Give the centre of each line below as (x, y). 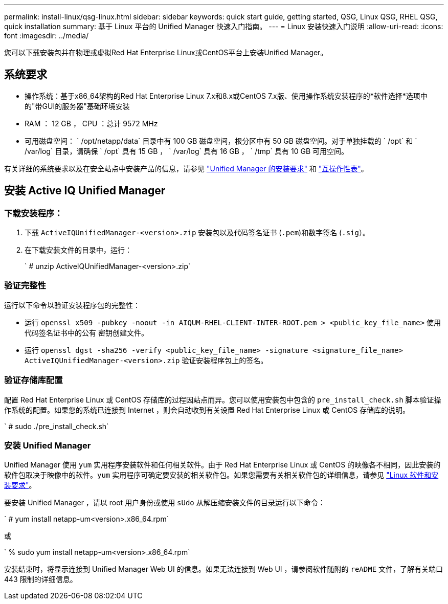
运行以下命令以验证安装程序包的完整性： (72, 305)
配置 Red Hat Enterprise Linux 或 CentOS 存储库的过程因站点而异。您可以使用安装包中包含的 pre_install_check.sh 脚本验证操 (223, 399)
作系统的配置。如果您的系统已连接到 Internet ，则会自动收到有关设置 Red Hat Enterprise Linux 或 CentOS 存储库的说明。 (207, 410)
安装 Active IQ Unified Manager (85, 191)
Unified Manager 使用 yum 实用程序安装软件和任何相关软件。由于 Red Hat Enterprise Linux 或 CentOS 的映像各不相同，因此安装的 (222, 465)
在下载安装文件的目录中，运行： (78, 250)
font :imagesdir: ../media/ (47, 36)
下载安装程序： (33, 213)
